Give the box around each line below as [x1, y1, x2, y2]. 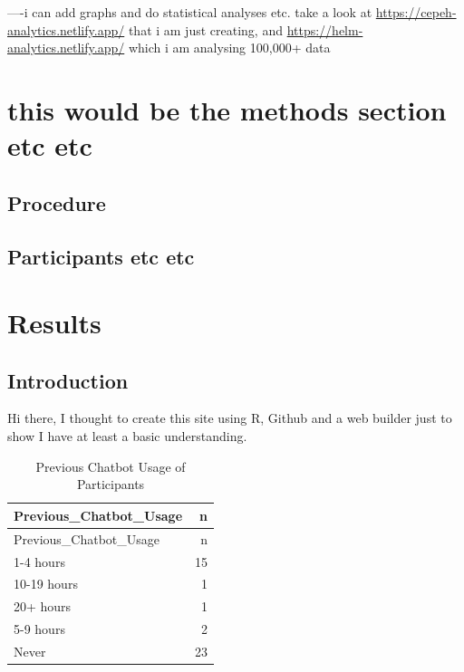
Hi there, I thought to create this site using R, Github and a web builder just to [7, 408, 452, 427]
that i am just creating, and [128, 20, 283, 39]
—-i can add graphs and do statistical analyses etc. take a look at [7, 3, 372, 21]
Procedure [7, 188, 106, 216]
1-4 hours [14, 552, 65, 571]
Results [7, 304, 101, 341]
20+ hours [14, 597, 72, 616]
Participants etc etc [7, 242, 195, 270]
